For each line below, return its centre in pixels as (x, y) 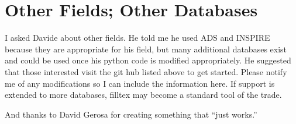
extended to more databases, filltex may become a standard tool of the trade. (143, 95)
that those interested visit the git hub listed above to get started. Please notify (146, 71)
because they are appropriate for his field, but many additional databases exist (146, 49)
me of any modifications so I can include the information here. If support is (140, 83)
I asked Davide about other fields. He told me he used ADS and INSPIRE (137, 38)
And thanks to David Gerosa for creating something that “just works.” (131, 114)
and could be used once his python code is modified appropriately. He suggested (148, 60)
